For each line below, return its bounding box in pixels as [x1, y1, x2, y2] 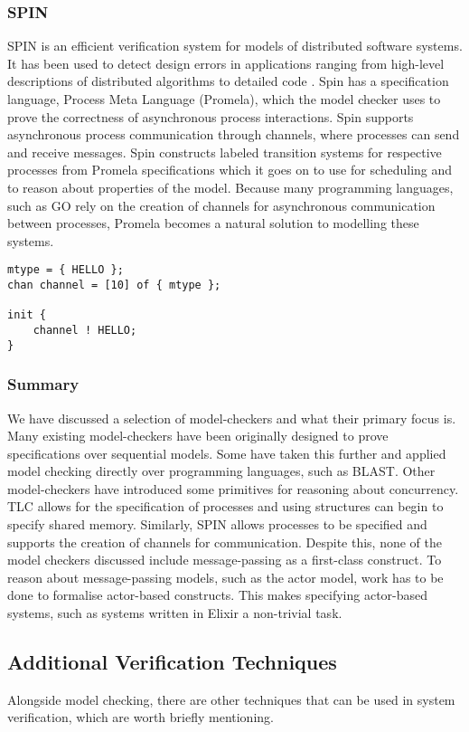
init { [7, 309, 46, 322]
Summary [7, 373, 80, 395]
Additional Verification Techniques [7, 648, 337, 676]
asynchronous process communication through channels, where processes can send [7, 125, 460, 144]
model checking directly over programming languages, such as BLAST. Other [7, 461, 436, 480]
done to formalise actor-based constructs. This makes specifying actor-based [7, 585, 428, 604]
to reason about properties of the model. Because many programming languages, [7, 177, 454, 196]
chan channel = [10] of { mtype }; [7, 279, 221, 291]
